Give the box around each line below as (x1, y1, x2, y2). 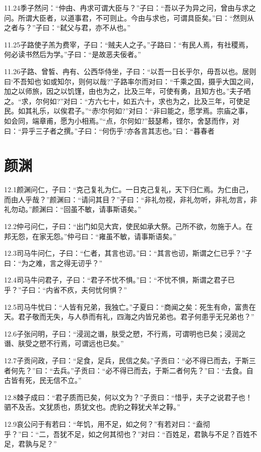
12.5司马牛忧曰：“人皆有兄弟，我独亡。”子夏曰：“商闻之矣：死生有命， (4, 301, 235, 312)
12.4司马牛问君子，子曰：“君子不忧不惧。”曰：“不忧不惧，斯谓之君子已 (4, 274, 235, 285)
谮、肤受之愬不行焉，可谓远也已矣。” (4, 338, 124, 349)
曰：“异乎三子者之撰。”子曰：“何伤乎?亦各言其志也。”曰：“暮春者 (4, 125, 215, 136)
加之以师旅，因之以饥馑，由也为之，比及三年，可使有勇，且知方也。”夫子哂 (4, 86, 251, 96)
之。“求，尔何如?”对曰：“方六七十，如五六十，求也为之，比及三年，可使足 (4, 95, 250, 106)
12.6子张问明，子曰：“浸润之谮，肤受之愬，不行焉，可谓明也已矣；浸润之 (4, 328, 246, 338)
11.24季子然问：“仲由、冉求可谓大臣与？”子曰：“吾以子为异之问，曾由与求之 (4, 3, 256, 13)
